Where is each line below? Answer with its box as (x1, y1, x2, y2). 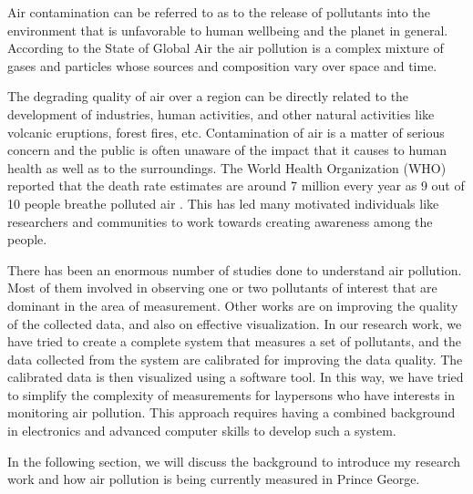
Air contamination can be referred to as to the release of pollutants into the (7, 3, 430, 21)
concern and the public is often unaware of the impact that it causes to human (7, 140, 447, 160)
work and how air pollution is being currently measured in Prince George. (7, 469, 420, 489)
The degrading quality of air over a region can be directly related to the (7, 87, 409, 106)
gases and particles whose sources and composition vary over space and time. (7, 56, 437, 75)
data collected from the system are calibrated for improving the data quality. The (7, 349, 463, 368)
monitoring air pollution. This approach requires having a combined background (7, 403, 456, 422)
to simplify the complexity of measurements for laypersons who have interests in (7, 385, 456, 404)
